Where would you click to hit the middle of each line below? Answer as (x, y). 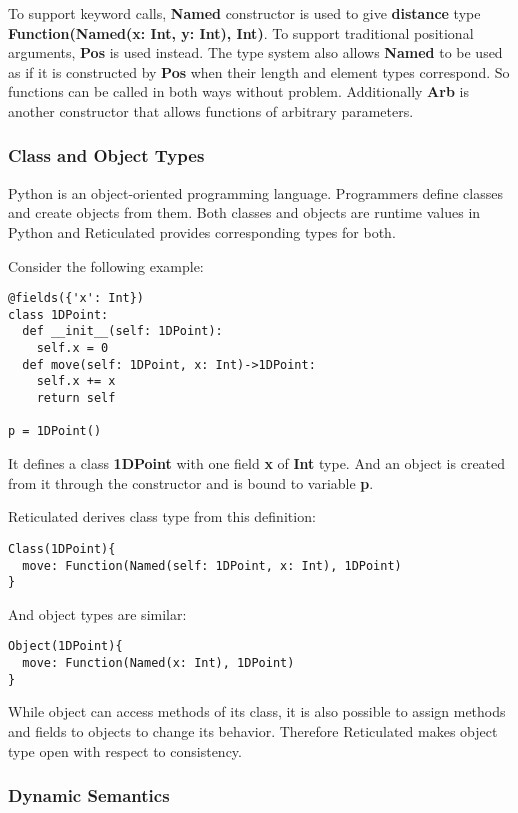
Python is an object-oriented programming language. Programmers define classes (255, 192)
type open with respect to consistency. (125, 750)
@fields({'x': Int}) (76, 298)
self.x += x (76, 381)
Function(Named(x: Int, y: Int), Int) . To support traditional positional (241, 32)
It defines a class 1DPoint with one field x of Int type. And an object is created (257, 463)
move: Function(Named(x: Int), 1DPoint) (158, 663)
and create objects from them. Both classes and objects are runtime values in (244, 212)
